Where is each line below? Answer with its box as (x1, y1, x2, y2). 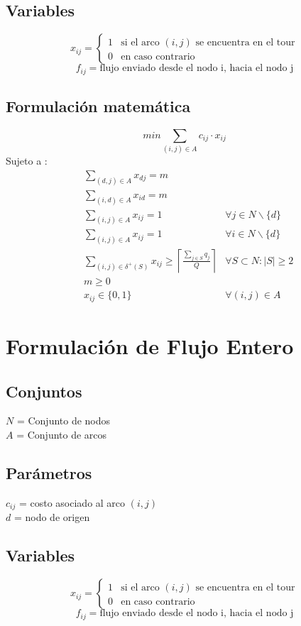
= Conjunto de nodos (16, 413, 111, 428)
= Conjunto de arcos (16, 427, 107, 442)
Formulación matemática (6, 95, 191, 117)
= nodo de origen (13, 510, 90, 525)
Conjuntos (6, 380, 82, 402)
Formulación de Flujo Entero (6, 331, 294, 361)
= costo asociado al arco (18, 495, 126, 510)
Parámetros (6, 462, 92, 484)
